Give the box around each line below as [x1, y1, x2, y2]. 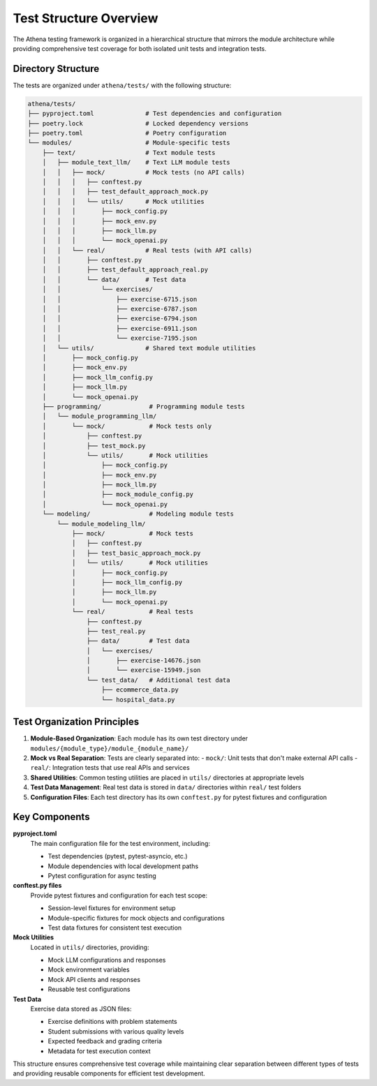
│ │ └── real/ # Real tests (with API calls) [42, 246, 253, 254]
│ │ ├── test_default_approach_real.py [42, 266, 209, 274]
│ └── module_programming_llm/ [42, 412, 157, 420]
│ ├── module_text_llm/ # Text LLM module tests [42, 158, 230, 167]
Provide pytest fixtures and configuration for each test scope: [30, 891, 208, 900]
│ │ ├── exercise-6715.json [42, 295, 198, 303]
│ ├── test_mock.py [42, 442, 146, 449]
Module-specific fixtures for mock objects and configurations [47, 914, 225, 922]
